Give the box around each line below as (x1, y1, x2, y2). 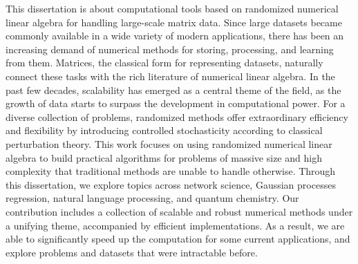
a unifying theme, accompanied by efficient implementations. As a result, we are (6, 218, 345, 232)
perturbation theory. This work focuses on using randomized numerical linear (6, 136, 332, 151)
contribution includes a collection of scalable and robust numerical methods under (6, 204, 353, 218)
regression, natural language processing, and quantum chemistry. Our (6, 191, 299, 205)
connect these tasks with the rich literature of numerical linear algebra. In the (6, 68, 335, 83)
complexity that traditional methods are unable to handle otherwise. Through (6, 164, 336, 178)
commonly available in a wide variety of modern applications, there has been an (6, 28, 344, 43)
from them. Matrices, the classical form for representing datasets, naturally (6, 55, 323, 70)
